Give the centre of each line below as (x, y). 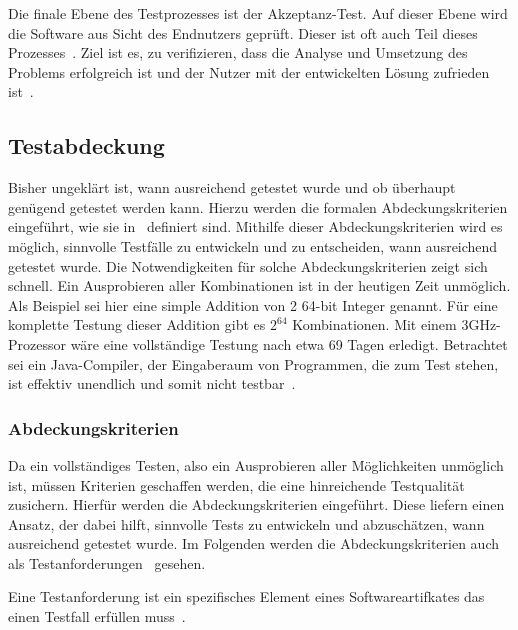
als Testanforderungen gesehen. (107, 562)
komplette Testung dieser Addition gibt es (137, 324)
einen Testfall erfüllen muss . (97, 616)
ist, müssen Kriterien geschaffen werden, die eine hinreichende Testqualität (236, 484)
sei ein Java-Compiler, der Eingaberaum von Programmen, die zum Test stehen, (253, 363)
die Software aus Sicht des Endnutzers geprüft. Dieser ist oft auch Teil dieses (243, 32)
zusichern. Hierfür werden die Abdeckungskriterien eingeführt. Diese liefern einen (256, 504)
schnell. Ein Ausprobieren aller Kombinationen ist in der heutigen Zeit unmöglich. (259, 285)
